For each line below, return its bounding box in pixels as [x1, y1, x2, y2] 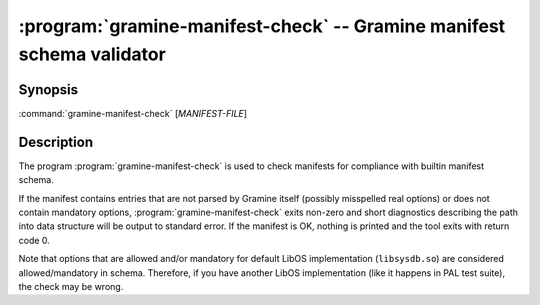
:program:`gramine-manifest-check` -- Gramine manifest [18, 15, 506, 37]
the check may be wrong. [18, 280, 124, 292]
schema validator [18, 43, 167, 65]
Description [18, 133, 94, 150]
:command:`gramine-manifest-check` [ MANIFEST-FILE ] [18, 107, 248, 119]
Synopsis [18, 81, 79, 98]
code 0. [18, 234, 50, 246]
